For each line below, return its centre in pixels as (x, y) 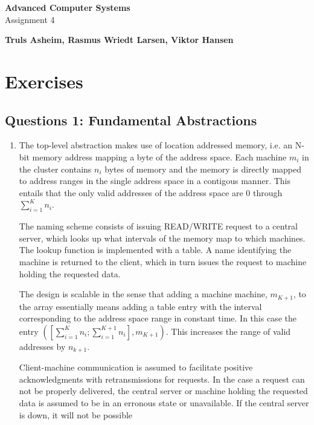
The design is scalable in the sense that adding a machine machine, (143, 294)
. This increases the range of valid (228, 331)
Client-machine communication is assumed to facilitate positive (136, 367)
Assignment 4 (30, 19)
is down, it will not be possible (76, 414)
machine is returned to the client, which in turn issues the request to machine (163, 261)
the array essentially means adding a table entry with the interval (140, 306)
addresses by (42, 346)
